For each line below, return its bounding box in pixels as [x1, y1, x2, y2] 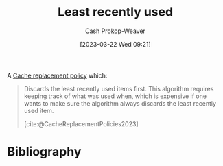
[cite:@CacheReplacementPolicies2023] [23, 119, 139, 128]
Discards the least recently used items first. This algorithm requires [23, 84, 214, 93]
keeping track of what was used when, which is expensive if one [23, 92, 207, 100]
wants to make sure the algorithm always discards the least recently [23, 99, 217, 107]
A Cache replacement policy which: [7, 71, 108, 80]
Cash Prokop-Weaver [84, 27, 146, 35]
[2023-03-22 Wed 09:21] [80, 40, 151, 48]
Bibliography [7, 144, 82, 160]
